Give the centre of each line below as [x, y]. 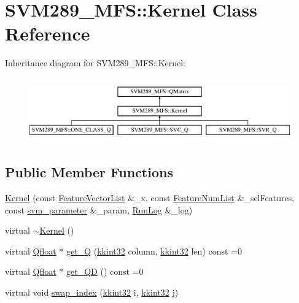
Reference [48, 33]
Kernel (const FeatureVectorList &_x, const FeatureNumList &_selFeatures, [150, 198]
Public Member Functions [89, 172]
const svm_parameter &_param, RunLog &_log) [99, 209]
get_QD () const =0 [105, 271]
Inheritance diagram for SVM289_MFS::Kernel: [95, 63]
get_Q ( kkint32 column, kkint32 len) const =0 [154, 251]
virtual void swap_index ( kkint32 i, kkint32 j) [92, 292]
